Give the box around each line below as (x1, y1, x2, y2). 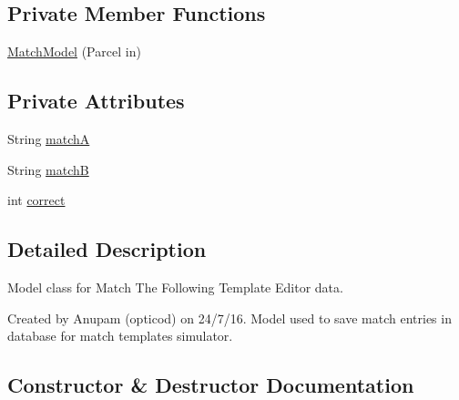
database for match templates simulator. (7, 326, 233, 345)
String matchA (7, 129, 90, 148)
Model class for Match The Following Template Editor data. (7, 277, 343, 296)
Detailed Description (7, 235, 207, 263)
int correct (7, 190, 66, 210)
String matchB (7, 159, 89, 179)
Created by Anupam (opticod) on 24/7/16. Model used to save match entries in (7, 308, 452, 327)
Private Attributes (7, 87, 185, 115)
